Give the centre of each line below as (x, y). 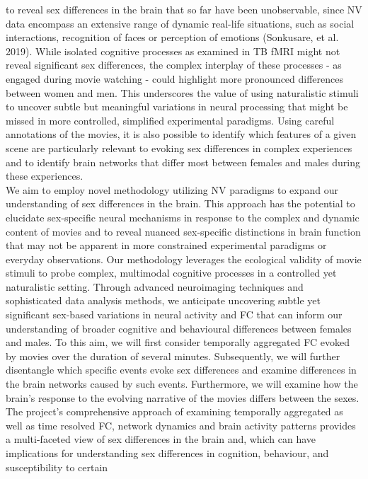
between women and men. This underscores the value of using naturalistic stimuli (182, 92)
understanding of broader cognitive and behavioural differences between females (179, 328)
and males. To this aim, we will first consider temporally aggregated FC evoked (178, 342)
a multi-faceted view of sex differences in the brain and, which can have (161, 439)
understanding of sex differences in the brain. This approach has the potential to (180, 203)
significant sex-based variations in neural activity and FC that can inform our (174, 314)
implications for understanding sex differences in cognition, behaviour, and (167, 453)
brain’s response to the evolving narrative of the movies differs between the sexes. (183, 397)
